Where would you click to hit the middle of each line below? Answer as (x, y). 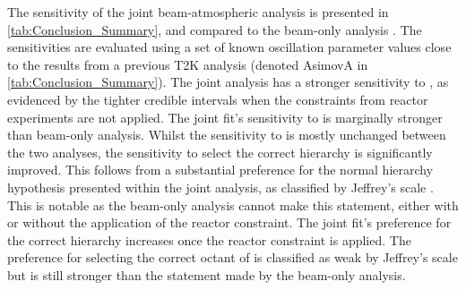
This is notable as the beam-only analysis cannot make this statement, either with (233, 205)
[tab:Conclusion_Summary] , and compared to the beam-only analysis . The (215, 29)
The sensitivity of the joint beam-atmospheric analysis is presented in (198, 12)
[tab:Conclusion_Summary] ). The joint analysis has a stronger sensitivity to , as (228, 82)
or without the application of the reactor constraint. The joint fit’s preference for (229, 222)
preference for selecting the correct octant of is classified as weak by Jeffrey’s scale (233, 257)
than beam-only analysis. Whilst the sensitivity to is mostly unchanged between (227, 135)
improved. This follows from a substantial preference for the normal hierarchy (220, 170)
